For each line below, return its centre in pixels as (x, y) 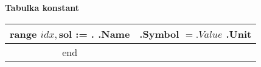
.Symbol (159, 33)
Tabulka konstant (42, 7)
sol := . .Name (94, 33)
